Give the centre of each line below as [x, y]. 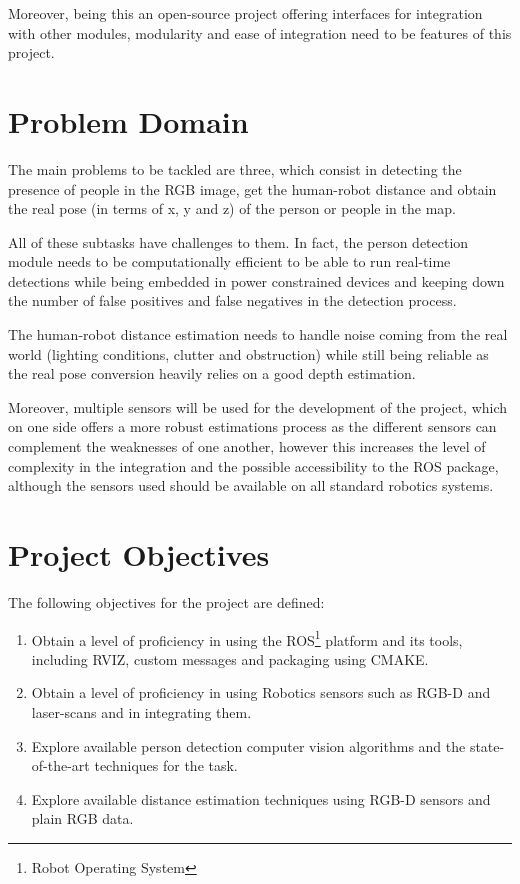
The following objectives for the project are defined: [166, 601]
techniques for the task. [166, 765]
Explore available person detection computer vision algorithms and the [248, 745]
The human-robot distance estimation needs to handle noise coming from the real [258, 334]
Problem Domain [128, 120]
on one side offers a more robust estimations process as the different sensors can [252, 426]
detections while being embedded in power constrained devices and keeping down [256, 280]
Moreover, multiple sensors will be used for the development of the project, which [258, 406]
